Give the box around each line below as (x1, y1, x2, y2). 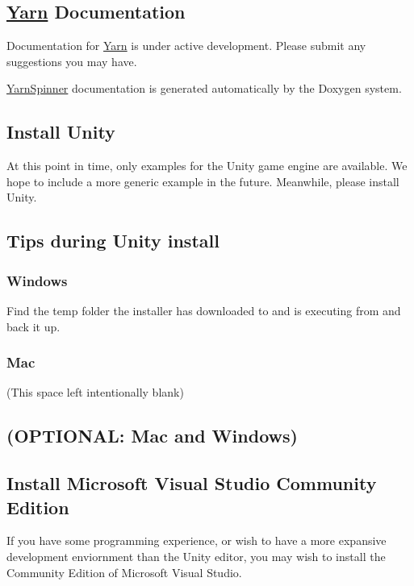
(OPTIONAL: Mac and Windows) (6, 423, 298, 448)
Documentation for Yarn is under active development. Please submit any (6, 37, 366, 54)
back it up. (6, 318, 61, 335)
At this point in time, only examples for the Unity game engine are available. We (6, 157, 408, 174)
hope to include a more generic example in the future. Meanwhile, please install (6, 172, 399, 189)
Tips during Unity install (6, 228, 220, 253)
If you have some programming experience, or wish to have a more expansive (6, 532, 387, 549)
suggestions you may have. (6, 52, 137, 69)
